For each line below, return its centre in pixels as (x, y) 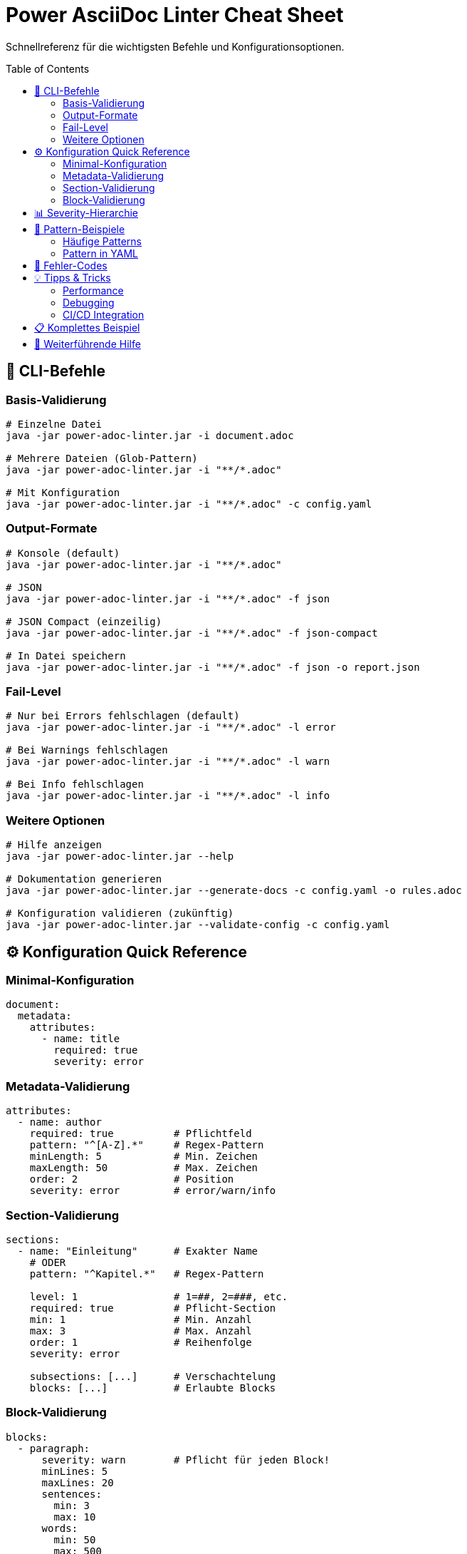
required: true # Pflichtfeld (141, 1134)
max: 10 (75, 1517)
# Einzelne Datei (54, 424)
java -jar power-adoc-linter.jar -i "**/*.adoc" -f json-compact (192, 633)
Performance (93, 290)
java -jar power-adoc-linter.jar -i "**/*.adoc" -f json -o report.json (213, 667)
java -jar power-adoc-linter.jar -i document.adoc (150, 435)
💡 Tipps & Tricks (73, 277)
